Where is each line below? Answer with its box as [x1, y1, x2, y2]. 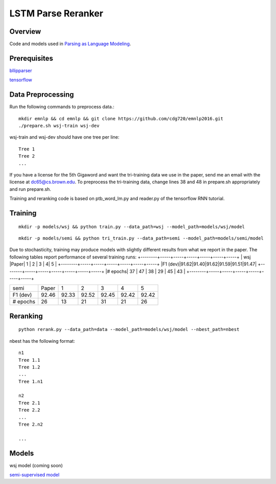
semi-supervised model [9, 472, 60, 478]
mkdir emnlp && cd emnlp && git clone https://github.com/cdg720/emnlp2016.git [18, 116, 223, 121]
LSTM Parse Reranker [9, 8, 103, 19]
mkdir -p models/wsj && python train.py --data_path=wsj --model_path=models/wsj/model [18, 224, 245, 230]
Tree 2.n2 [18, 422, 43, 427]
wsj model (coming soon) [9, 462, 63, 468]
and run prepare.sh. [9, 186, 51, 192]
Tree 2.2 [18, 407, 40, 413]
